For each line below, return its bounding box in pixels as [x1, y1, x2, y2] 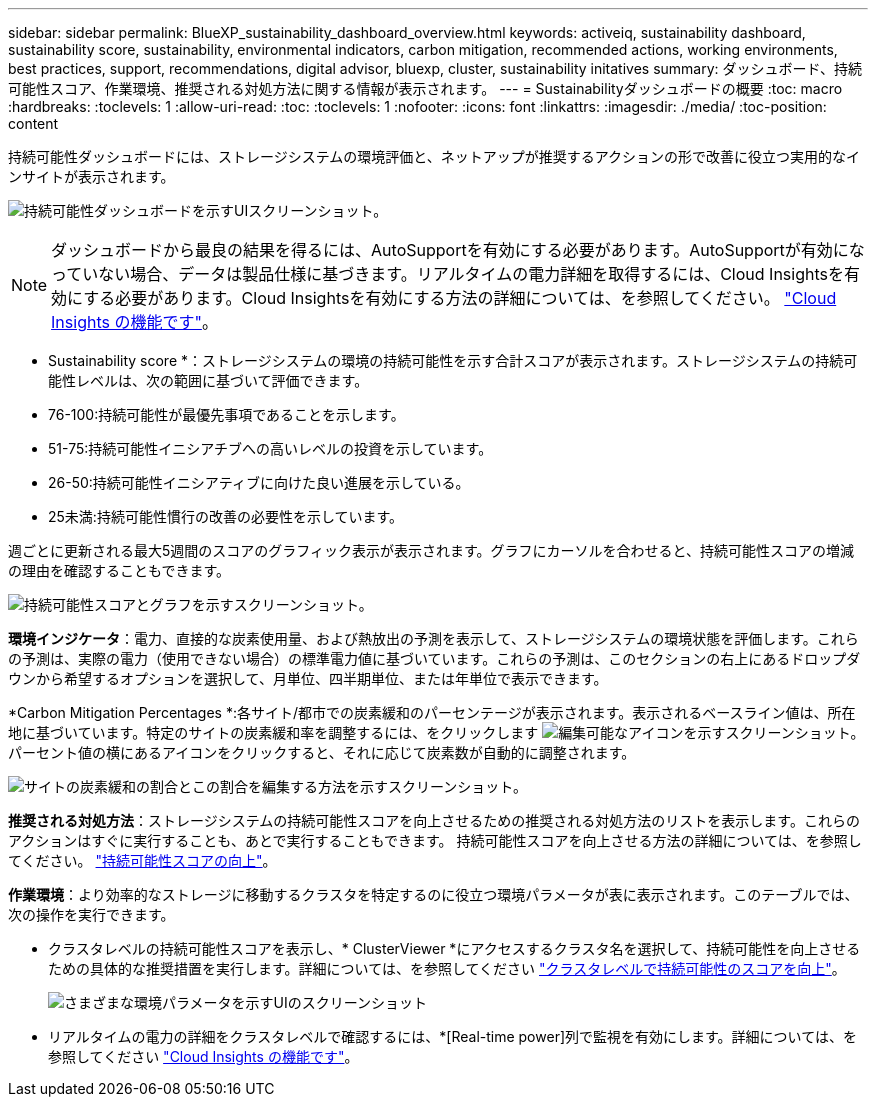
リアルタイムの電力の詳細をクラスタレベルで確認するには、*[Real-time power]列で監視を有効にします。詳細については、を [48, 1028, 857, 1045]
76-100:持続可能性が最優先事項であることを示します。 [48, 406, 405, 423]
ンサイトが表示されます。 [8, 168, 175, 185]
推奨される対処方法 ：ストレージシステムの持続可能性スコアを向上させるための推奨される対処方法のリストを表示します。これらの [8, 812, 860, 829]
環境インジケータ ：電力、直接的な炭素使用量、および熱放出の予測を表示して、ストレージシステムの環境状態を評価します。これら [8, 630, 859, 647]
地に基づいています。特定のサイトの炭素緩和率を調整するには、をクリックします [8, 724, 539, 741]
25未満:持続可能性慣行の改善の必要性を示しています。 [48, 508, 404, 525]
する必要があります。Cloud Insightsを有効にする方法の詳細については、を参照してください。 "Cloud [83, 288, 837, 308]
